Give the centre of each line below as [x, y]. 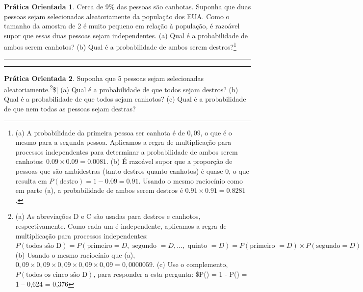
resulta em [31, 180]
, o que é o [216, 132]
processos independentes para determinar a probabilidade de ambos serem [127, 151]
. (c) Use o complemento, [190, 264]
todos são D [44, 246]
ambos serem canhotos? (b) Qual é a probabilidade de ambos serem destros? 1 [120, 46]
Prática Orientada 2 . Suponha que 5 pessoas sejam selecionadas [104, 78]
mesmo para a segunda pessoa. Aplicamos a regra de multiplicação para [123, 142]
